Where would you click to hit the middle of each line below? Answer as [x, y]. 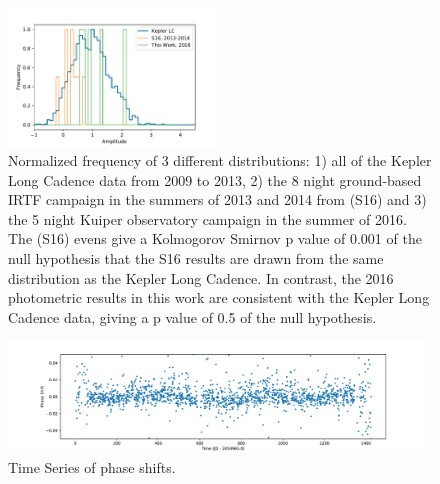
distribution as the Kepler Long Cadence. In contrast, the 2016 [201, 277]
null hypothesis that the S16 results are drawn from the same [196, 258]
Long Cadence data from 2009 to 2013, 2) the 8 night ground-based [215, 179]
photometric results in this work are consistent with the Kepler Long [219, 297]
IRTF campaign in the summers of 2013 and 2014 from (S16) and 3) [217, 199]
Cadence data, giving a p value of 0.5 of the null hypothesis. [192, 316]
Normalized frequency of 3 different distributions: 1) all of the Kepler [220, 160]
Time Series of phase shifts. [92, 466]
